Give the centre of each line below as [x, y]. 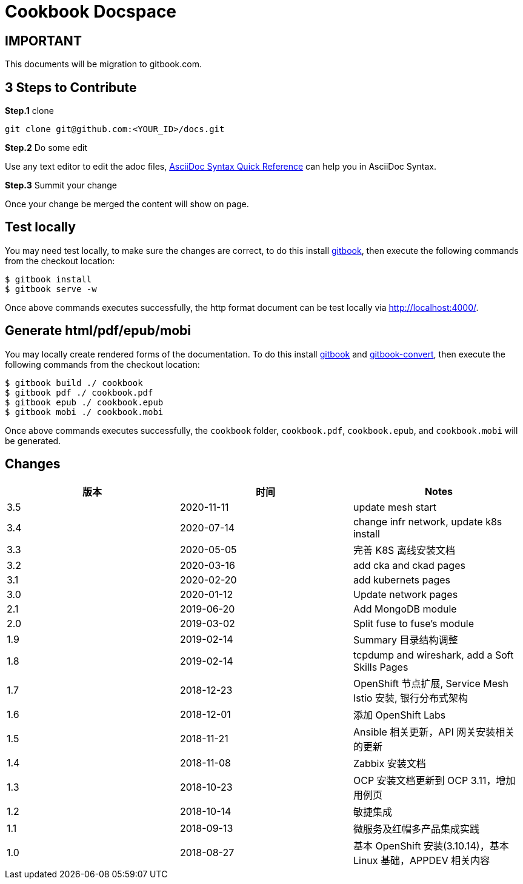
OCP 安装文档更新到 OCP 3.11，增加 [434, 780]
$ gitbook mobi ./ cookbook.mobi [84, 412]
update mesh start [395, 507]
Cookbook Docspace [91, 12]
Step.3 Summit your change [61, 185]
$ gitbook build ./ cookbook [74, 383]
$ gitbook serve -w [51, 289]
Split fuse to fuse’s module [414, 623]
